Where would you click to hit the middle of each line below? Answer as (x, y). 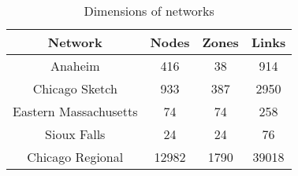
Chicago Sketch (75, 88)
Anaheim (75, 66)
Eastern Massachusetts (75, 111)
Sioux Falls (75, 134)
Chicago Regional (75, 157)
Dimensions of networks (149, 11)
